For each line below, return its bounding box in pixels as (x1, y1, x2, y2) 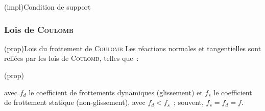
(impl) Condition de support (4, 2, 91, 12)
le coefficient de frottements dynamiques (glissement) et (29, 87, 203, 97)
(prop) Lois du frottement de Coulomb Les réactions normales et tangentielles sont (4, 43, 261, 53)
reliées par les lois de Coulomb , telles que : (4, 53, 139, 63)
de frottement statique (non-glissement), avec (4, 97, 146, 107)
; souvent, (174, 97, 204, 107)
